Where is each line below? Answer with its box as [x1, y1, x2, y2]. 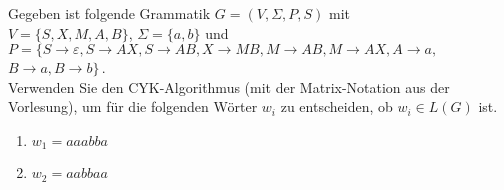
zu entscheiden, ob [280, 96, 393, 117]
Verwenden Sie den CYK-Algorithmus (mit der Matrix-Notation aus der [8, 76, 450, 97]
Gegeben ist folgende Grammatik [8, 3, 211, 23]
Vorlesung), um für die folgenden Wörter [8, 96, 258, 117]
